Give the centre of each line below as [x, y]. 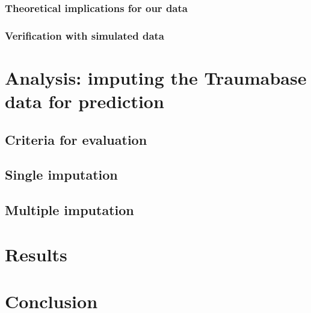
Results [36, 254]
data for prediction [85, 101]
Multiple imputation [69, 210]
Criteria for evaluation [76, 139]
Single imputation [61, 175]
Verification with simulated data [85, 35]
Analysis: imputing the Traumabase [156, 77]
